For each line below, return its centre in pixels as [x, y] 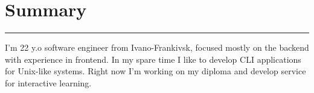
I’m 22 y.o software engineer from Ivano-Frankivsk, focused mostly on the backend [157, 47]
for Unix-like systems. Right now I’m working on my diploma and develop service [155, 71]
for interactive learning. [48, 82]
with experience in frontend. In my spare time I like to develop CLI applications [153, 59]
